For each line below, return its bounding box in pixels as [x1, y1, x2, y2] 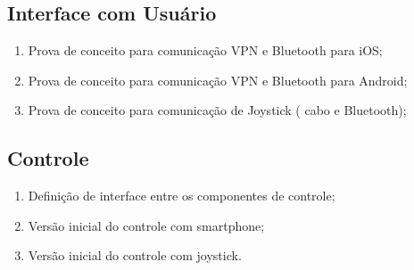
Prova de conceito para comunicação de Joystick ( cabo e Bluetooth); [28, 101, 407, 119]
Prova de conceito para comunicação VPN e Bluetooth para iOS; [28, 41, 383, 60]
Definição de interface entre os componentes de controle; [28, 186, 335, 205]
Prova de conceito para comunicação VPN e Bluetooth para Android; [28, 70, 408, 89]
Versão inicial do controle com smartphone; [28, 216, 265, 234]
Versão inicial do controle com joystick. [28, 246, 242, 265]
